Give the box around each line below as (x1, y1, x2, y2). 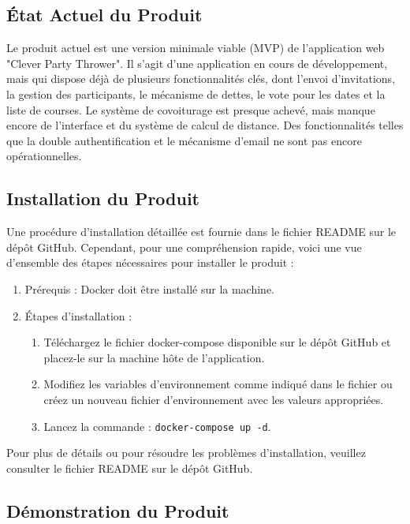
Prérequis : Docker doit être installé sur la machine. (24, 280, 274, 297)
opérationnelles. (6, 148, 82, 164)
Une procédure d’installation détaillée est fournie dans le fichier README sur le (6, 223, 397, 240)
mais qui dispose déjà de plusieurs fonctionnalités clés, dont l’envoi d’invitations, (6, 70, 396, 87)
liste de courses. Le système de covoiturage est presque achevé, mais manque (6, 101, 375, 118)
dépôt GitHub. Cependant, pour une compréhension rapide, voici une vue (6, 238, 362, 255)
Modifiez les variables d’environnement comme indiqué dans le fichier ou (43, 376, 393, 392)
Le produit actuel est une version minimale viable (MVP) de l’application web (6, 39, 385, 56)
